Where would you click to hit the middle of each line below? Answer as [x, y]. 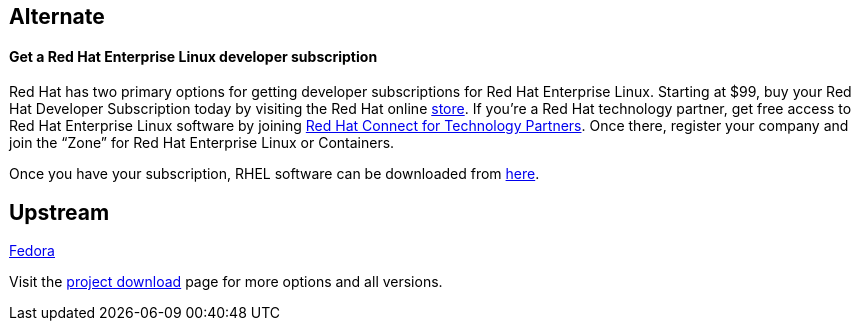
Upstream [59, 212]
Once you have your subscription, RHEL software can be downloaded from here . [274, 174]
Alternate [57, 16]
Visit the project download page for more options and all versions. [226, 282]
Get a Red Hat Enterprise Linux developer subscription [193, 56]
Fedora [32, 251]
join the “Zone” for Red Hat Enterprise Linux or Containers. [202, 143]
